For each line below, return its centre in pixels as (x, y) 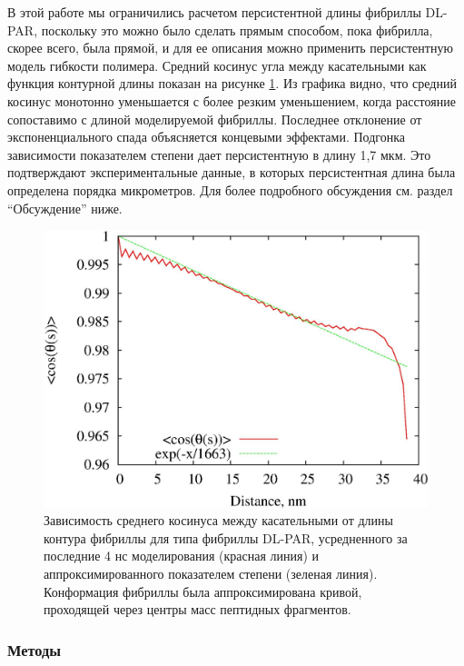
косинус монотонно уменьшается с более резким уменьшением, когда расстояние (232, 100)
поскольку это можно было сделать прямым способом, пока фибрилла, (237, 30)
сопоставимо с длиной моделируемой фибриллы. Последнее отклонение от (215, 119)
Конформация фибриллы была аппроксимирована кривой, (203, 591)
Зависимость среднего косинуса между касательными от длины (218, 520)
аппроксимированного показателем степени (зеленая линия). (211, 573)
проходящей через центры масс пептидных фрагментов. (197, 609)
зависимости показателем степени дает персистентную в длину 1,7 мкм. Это (219, 154)
